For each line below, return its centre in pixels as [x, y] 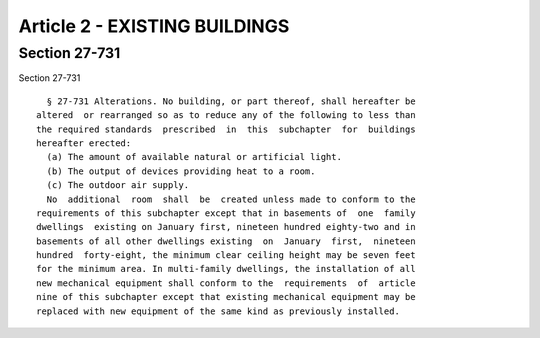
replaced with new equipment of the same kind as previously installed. [218, 311]
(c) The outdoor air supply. [118, 185]
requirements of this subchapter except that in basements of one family [226, 213]
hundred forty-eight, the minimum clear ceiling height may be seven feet [226, 255]
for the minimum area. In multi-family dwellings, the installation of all [226, 269]
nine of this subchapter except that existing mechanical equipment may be [226, 297]
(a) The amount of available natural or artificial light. [194, 157]
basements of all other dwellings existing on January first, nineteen [226, 241]
